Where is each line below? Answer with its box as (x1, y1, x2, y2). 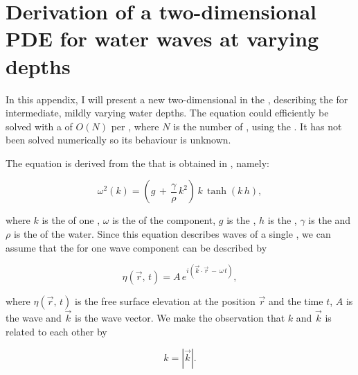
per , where (111, 119, 159, 133)
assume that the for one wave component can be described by (6, 240, 267, 254)
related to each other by (6, 324, 107, 338)
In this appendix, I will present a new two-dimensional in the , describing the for (6, 91, 348, 106)
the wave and (6, 310, 62, 324)
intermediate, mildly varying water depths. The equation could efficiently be (6, 105, 329, 120)
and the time (268, 293, 323, 308)
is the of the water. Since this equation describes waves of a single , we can (13, 227, 331, 241)
